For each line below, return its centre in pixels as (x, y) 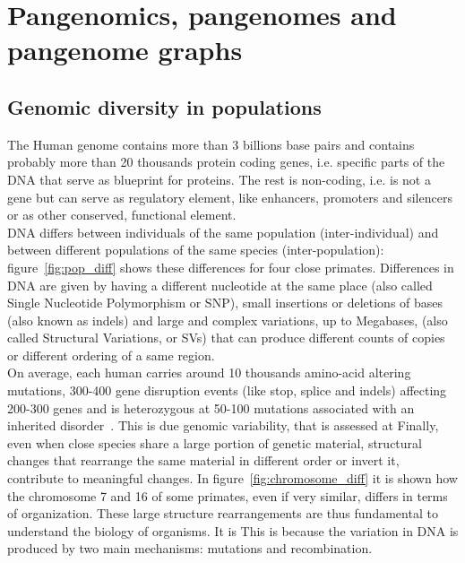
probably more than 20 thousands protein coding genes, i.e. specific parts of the (226, 162)
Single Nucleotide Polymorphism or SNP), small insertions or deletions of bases (225, 303)
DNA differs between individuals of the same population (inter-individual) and (223, 232)
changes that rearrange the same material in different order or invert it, (203, 460)
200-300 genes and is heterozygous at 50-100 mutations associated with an (211, 407)
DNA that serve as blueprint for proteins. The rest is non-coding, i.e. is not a (219, 179)
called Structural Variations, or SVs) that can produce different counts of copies (226, 338)
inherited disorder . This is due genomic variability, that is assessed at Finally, (223, 425)
